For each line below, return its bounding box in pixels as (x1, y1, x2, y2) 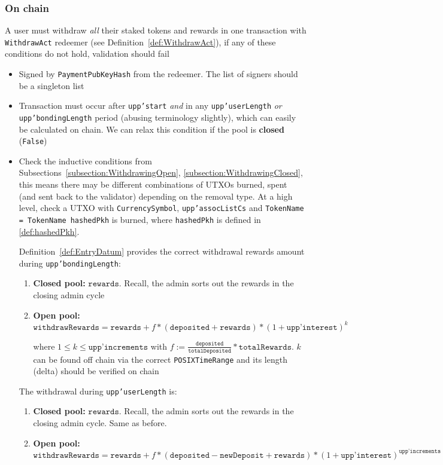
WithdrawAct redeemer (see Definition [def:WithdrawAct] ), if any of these (5, 35, 276, 48)
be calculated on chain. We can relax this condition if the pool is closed (19, 123, 284, 135)
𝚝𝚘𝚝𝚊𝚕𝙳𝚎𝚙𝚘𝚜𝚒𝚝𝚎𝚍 (188, 347, 232, 354)
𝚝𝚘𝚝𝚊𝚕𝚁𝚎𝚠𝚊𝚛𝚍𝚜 (238, 342, 292, 351)
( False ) (19, 134, 47, 147)
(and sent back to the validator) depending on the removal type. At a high (19, 189, 293, 202)
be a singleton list (19, 79, 84, 91)
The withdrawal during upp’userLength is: (19, 384, 177, 397)
